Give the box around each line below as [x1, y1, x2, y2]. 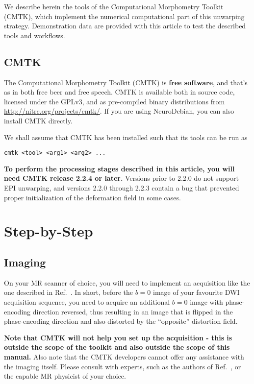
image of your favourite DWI [152, 287, 240, 297]
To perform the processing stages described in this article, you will [4, 163, 235, 173]
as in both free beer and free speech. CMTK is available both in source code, [4, 87, 235, 97]
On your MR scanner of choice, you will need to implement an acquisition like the [4, 277, 250, 288]
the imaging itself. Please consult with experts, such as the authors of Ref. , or [4, 361, 241, 371]
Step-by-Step [4, 221, 93, 241]
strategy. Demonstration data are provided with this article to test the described [4, 21, 246, 31]
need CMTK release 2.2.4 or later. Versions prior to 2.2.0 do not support [4, 173, 239, 183]
